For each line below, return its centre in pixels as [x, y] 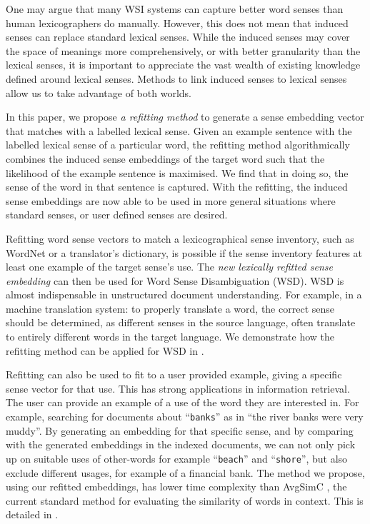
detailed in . [32, 514]
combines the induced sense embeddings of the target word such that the [165, 158]
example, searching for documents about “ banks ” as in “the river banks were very [185, 417]
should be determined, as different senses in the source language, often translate [181, 322]
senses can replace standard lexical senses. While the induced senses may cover [178, 37]
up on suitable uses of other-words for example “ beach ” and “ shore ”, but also [177, 458]
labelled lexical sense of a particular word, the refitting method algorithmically [178, 145]
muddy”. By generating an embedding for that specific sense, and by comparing [180, 430]
